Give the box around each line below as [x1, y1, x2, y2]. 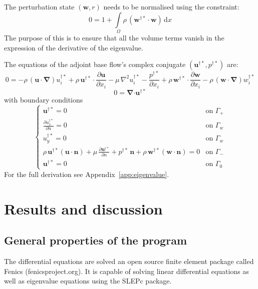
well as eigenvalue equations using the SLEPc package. [4, 275, 172, 286]
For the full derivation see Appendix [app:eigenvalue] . [4, 168, 169, 179]
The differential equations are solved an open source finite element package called [4, 256, 254, 266]
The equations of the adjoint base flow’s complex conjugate [4, 59, 186, 69]
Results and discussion [4, 198, 163, 218]
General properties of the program [4, 232, 187, 248]
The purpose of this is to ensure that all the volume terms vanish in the [4, 32, 224, 42]
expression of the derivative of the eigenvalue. [4, 42, 143, 52]
